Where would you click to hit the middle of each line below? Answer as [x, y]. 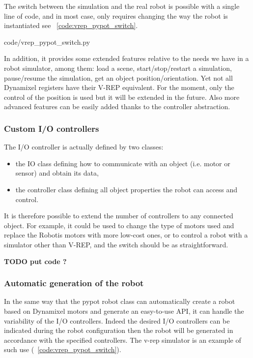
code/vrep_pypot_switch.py [47, 42]
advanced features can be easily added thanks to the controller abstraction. [117, 106]
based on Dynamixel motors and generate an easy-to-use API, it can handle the [124, 311]
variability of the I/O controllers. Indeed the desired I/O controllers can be [117, 320]
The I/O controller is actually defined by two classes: [84, 147]
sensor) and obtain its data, [57, 173]
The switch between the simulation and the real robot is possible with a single [122, 6]
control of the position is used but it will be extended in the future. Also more [122, 97]
